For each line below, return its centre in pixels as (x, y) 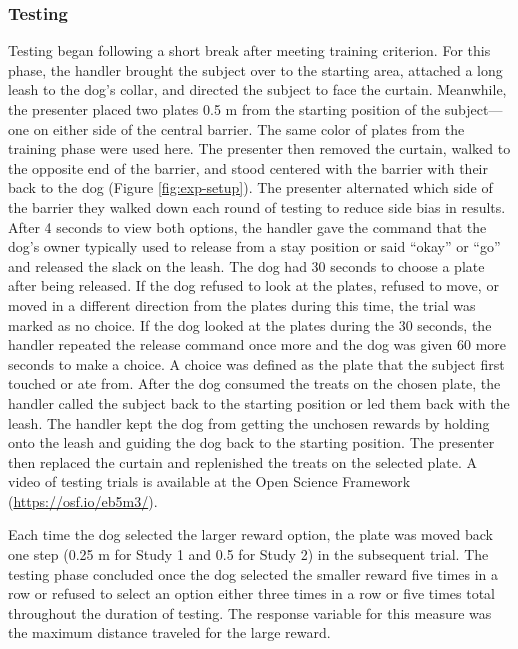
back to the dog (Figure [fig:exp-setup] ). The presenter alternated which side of (250, 187)
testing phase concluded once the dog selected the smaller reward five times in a (253, 573)
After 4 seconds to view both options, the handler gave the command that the (247, 226)
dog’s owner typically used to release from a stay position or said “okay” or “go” (254, 246)
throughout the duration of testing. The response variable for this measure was (250, 612)
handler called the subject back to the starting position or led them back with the (259, 402)
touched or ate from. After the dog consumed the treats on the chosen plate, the (254, 383)
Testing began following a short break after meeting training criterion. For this (249, 50)
